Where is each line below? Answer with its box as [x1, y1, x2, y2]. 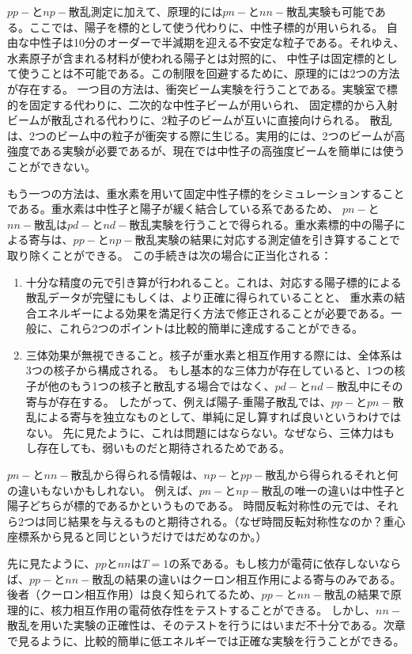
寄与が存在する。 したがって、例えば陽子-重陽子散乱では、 [25, 393, 331, 409]
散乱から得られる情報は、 [70, 466, 204, 483]
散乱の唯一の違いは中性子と [261, 481, 406, 498]
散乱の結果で [323, 586, 391, 603]
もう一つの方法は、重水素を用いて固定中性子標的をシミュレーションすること [7, 184, 405, 201]
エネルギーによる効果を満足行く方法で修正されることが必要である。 [36, 304, 391, 321]
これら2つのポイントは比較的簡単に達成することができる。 [59, 320, 364, 337]
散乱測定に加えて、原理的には [68, 3, 223, 19]
